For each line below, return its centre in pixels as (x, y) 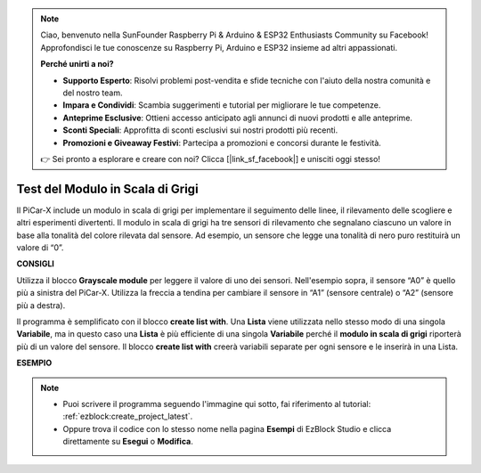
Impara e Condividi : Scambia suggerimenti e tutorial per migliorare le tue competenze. (222, 105)
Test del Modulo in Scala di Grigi (108, 188)
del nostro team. (93, 93)
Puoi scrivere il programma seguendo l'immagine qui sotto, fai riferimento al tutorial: (217, 404)
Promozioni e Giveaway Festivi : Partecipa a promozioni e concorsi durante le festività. (222, 143)
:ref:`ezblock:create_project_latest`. (128, 416)
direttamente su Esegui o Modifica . (128, 442)
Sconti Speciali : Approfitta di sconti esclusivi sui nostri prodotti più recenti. (200, 130)
